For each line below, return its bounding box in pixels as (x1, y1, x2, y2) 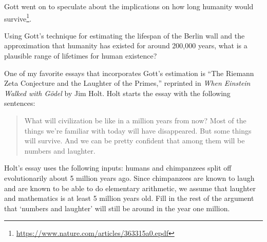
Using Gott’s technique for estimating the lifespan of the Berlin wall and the (4, 30, 245, 41)
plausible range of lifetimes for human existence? (4, 50, 157, 61)
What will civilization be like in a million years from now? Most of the (24, 115, 246, 125)
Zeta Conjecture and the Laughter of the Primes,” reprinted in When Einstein (4, 78, 251, 88)
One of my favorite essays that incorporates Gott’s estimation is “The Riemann (4, 67, 254, 78)
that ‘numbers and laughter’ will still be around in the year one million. (4, 202, 230, 213)
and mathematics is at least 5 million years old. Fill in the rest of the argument (4, 193, 254, 203)
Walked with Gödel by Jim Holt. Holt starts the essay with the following (4, 87, 231, 98)
